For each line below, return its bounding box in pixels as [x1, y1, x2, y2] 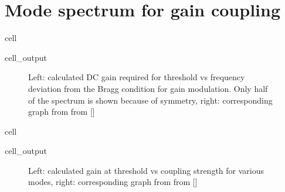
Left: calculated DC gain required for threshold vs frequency [28, 71, 245, 83]
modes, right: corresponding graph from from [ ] [28, 176, 198, 188]
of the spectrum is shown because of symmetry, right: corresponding [28, 94, 273, 106]
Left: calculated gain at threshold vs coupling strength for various [28, 164, 264, 176]
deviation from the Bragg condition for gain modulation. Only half [28, 82, 268, 94]
